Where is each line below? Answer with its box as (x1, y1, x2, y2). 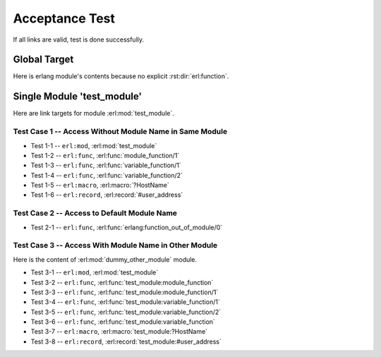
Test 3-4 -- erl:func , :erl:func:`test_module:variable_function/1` (30, 298, 220, 306)
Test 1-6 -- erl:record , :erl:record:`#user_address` (30, 190, 183, 199)
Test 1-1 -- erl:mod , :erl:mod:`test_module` (30, 141, 157, 150)
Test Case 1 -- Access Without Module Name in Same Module (13, 127, 228, 137)
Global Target (13, 54, 74, 66)
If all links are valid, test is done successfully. (13, 35, 145, 44)
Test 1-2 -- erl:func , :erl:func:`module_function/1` (30, 151, 180, 159)
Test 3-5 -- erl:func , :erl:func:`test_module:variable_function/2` (30, 308, 222, 316)
